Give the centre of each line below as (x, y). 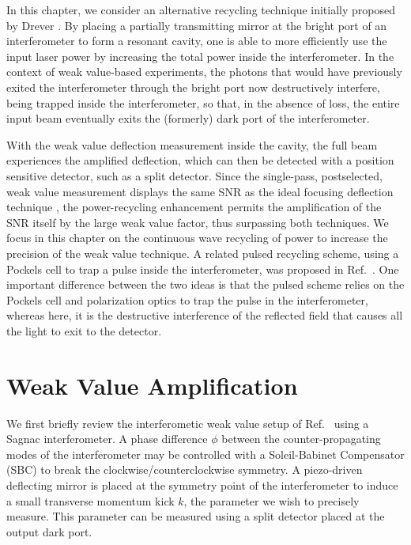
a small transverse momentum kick (90, 500)
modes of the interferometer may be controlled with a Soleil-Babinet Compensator (205, 454)
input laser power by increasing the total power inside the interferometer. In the (200, 56)
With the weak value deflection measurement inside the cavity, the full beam (192, 144)
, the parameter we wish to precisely (271, 500)
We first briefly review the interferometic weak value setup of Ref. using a (188, 423)
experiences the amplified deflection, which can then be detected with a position (200, 160)
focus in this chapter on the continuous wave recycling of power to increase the (197, 238)
